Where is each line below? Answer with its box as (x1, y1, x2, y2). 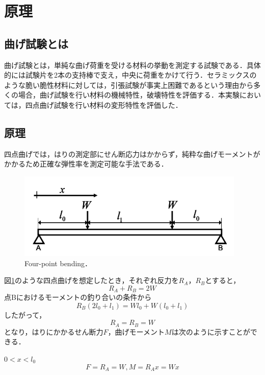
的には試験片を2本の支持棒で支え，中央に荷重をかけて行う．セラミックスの (4, 69, 257, 80)
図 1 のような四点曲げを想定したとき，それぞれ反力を (4, 275, 179, 286)
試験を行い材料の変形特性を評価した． (54, 99, 182, 110)
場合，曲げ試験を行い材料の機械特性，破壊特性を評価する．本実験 (18, 89, 240, 100)
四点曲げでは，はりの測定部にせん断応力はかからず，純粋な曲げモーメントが (4, 148, 260, 159)
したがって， (4, 309, 46, 320)
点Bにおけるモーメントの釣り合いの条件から (4, 292, 152, 302)
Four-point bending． (24, 257, 92, 268)
